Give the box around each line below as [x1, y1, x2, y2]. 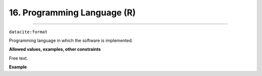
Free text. [9, 55, 28, 61]
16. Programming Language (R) [9, 7, 136, 18]
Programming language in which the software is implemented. [9, 38, 133, 43]
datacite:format [9, 29, 48, 35]
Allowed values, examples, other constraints [9, 46, 101, 52]
